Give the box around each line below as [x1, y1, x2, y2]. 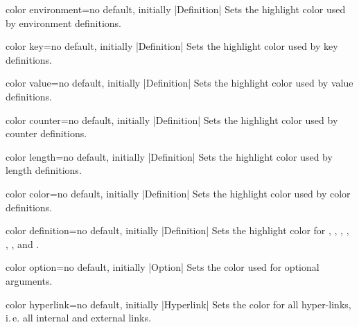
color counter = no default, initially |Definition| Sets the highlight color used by [6, 112, 338, 127]
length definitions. [6, 163, 82, 177]
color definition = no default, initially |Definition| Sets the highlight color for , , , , [6, 223, 349, 238]
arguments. [6, 273, 53, 288]
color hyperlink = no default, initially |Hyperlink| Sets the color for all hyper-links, [6, 297, 351, 311]
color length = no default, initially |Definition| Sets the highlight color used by [6, 149, 333, 163]
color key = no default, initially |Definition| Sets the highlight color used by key [6, 39, 338, 53]
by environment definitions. [6, 15, 121, 30]
